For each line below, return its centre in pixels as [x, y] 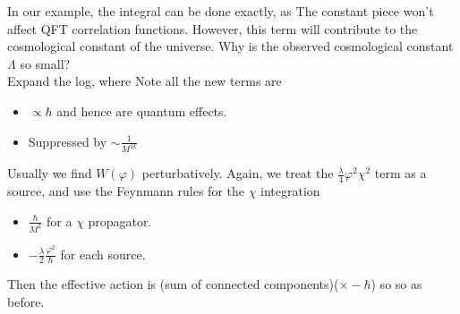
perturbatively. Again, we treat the [238, 173]
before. [26, 302]
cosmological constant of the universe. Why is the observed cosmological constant [230, 46]
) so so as [396, 284]
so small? [45, 63]
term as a [400, 173]
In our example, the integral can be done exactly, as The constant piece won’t [221, 11]
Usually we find [50, 173]
